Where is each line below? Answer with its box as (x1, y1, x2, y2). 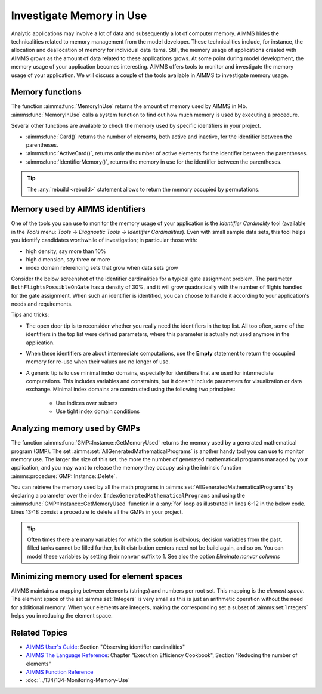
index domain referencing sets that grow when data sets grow (26, 264, 178, 272)
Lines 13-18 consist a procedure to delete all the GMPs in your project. (11, 508, 184, 516)
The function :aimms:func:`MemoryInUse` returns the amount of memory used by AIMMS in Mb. (11, 103, 247, 110)
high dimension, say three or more (26, 256, 110, 263)
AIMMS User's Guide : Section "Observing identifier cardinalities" (26, 643, 185, 650)
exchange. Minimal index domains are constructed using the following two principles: (26, 385, 236, 393)
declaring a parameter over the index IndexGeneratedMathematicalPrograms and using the (11, 492, 246, 499)
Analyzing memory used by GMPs (11, 424, 140, 434)
